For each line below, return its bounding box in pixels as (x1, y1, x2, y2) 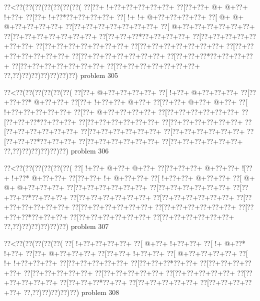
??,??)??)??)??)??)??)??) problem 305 (4, 70, 118, 80)
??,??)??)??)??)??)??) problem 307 (4, 221, 109, 231)
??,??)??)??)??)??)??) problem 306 (4, 145, 109, 156)
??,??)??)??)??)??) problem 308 (23, 287, 119, 297)
